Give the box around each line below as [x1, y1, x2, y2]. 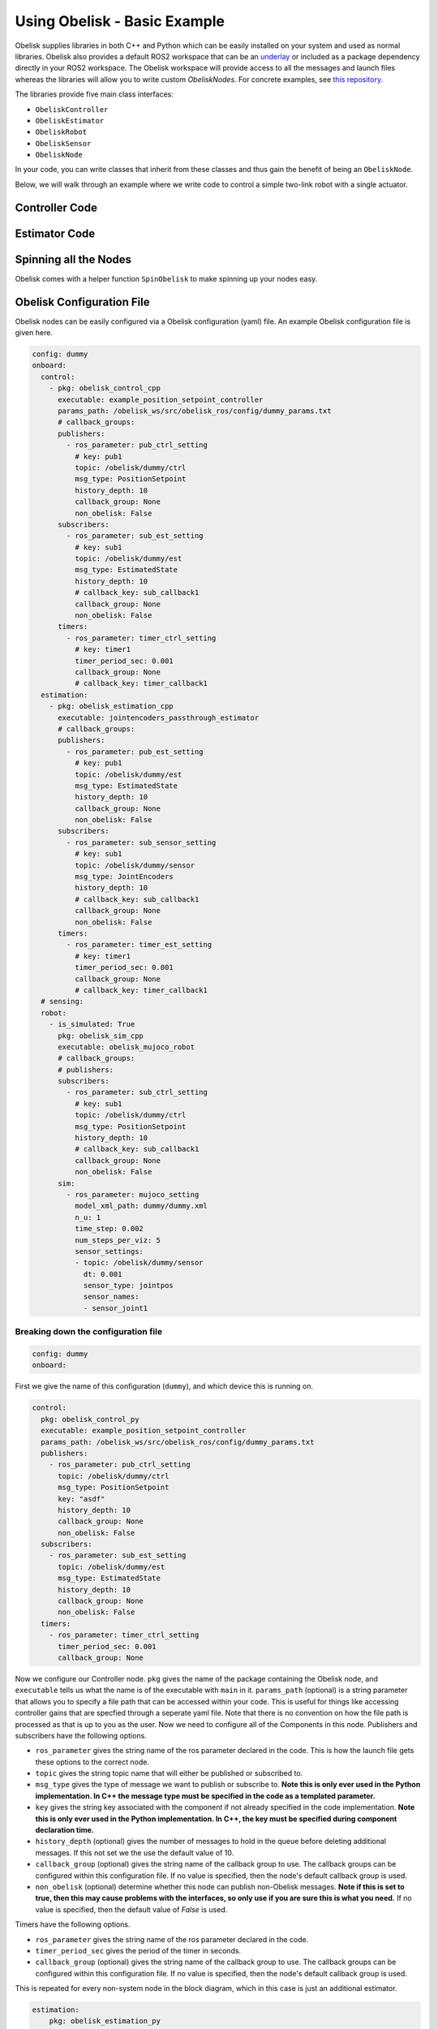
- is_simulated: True [49, 1019, 135, 1029]
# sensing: [41, 997, 84, 1006]
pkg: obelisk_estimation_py [49, 2017, 161, 2026]
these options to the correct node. [35, 1757, 150, 1767]
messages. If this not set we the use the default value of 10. [35, 1847, 234, 1858]
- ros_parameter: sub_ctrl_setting [66, 1088, 208, 1097]
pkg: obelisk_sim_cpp [58, 1031, 144, 1040]
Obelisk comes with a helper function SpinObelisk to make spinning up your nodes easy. [15, 274, 318, 283]
